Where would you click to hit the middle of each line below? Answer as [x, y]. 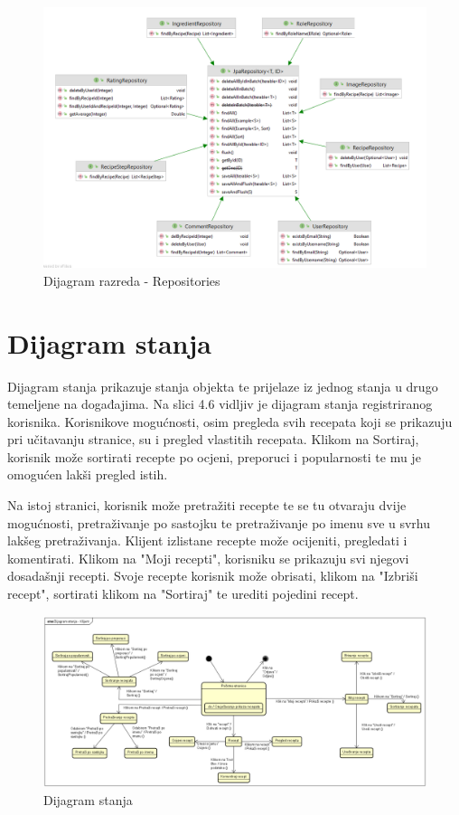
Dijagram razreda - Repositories [132, 280]
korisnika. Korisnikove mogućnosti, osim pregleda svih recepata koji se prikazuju [230, 421]
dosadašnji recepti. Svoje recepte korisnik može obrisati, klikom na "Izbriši [213, 576]
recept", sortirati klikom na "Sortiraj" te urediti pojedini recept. [183, 594]
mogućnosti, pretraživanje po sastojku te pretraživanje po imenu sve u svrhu [219, 522]
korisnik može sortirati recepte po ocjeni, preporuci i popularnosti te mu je [214, 456]
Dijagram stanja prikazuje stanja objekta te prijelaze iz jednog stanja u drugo [223, 386]
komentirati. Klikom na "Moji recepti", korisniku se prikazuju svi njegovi [208, 558]
